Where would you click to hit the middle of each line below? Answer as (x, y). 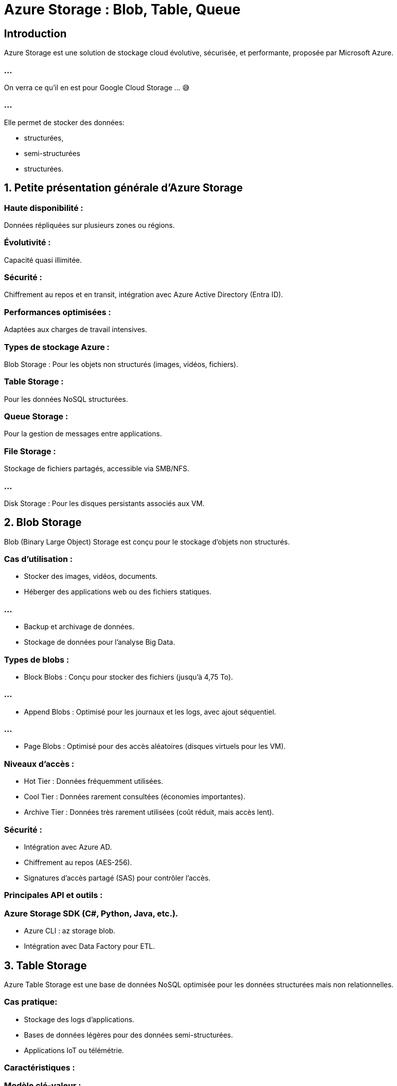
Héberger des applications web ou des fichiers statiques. (118, 592)
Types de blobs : (37, 659)
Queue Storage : (36, 417)
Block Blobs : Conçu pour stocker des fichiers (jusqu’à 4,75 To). (128, 677)
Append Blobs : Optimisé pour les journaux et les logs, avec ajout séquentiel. (150, 712)
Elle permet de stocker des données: (64, 122)
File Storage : (30, 451)
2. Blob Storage (43, 523)
